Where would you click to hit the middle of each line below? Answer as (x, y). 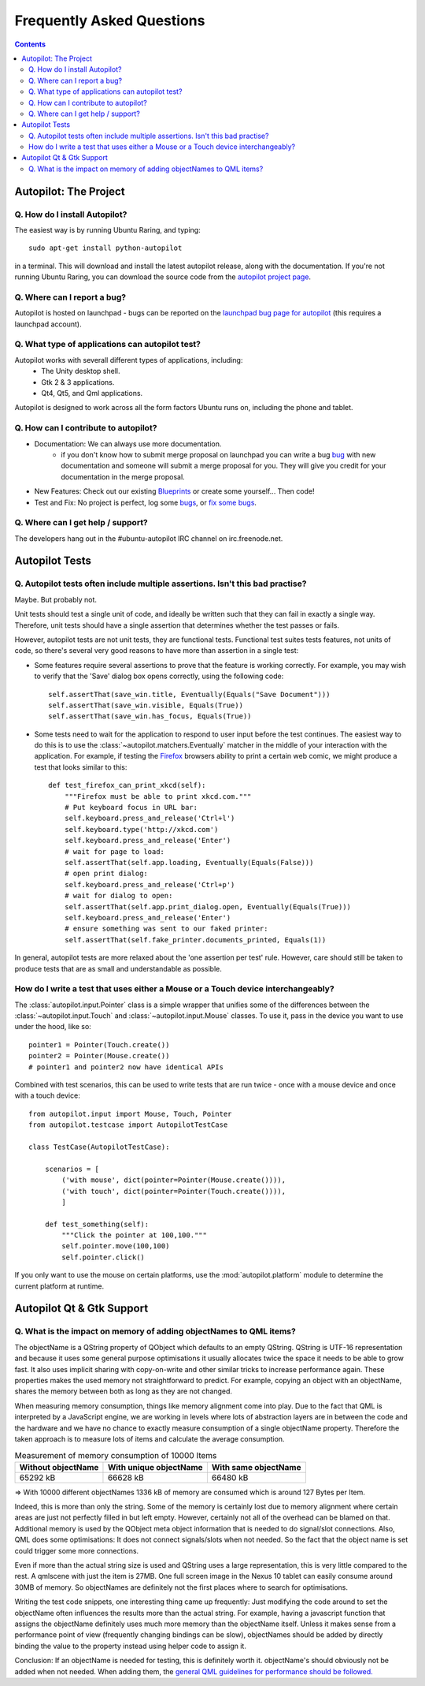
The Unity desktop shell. (81, 371)
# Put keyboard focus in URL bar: (131, 808)
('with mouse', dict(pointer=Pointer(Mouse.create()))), (174, 1180)
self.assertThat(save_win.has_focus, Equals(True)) (150, 716)
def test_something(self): (97, 1224)
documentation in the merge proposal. (123, 476)
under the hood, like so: (53, 1027)
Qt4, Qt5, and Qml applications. (92, 394)
